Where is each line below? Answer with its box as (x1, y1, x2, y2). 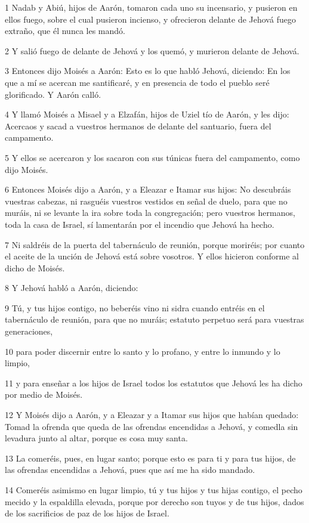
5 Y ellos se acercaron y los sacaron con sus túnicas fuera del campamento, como (5, 151, 300, 163)
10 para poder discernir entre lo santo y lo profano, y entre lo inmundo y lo (5, 345, 280, 357)
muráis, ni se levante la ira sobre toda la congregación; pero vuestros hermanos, (5, 206, 295, 219)
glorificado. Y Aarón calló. (5, 88, 101, 100)
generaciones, (5, 325, 53, 338)
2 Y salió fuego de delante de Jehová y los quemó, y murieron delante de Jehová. (5, 44, 299, 57)
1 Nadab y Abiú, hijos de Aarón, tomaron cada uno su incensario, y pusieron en (5, 1, 298, 13)
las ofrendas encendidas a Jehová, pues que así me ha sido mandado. (5, 463, 255, 476)
